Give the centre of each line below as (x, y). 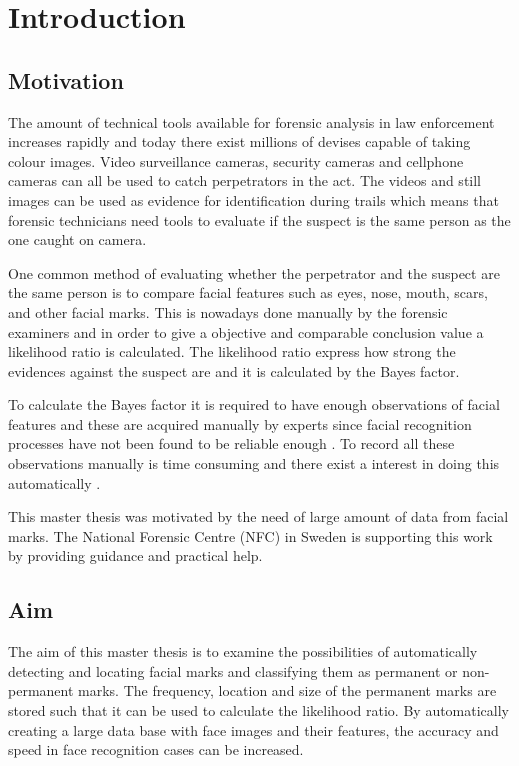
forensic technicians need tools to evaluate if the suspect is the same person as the (259, 219)
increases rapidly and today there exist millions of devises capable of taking (239, 141)
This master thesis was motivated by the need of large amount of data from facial (258, 516)
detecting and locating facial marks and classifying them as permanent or (233, 670)
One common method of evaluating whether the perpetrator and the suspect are (254, 272)
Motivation (66, 79)
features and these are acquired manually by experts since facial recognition (240, 423)
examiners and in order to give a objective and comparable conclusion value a (246, 331)
